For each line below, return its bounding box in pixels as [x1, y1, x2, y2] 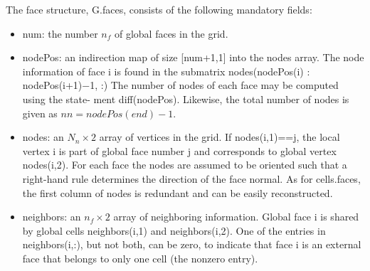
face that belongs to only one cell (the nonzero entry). [22, 250, 258, 265]
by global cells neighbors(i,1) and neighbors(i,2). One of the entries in [22, 223, 326, 238]
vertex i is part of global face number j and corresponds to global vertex [22, 143, 337, 158]
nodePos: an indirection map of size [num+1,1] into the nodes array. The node [22, 50, 364, 65]
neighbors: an [22, 209, 81, 224]
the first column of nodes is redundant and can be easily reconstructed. [22, 185, 333, 200]
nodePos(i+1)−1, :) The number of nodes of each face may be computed [22, 78, 339, 92]
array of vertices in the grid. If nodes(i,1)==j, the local [99, 129, 340, 144]
